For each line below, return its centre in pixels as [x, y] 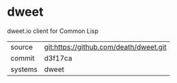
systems [24, 69]
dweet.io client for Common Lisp [53, 31]
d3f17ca [58, 58]
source [22, 47]
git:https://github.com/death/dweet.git [105, 47]
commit [23, 58]
